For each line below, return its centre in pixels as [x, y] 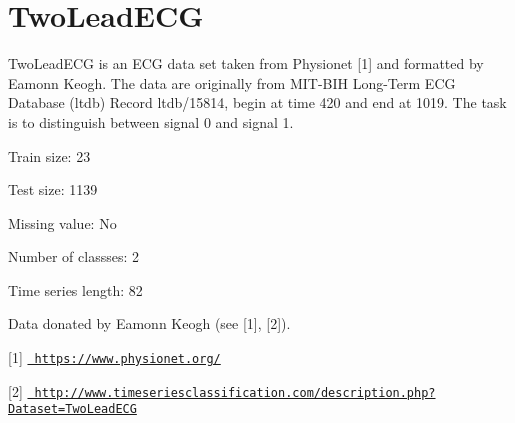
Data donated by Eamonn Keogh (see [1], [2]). [149, 323]
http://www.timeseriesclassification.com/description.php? [235, 392]
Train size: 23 [49, 155]
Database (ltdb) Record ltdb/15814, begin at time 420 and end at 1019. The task [257, 102]
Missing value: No [62, 222]
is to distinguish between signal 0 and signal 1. [151, 121]
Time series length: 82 [75, 289]
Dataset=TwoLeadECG [72, 409]
